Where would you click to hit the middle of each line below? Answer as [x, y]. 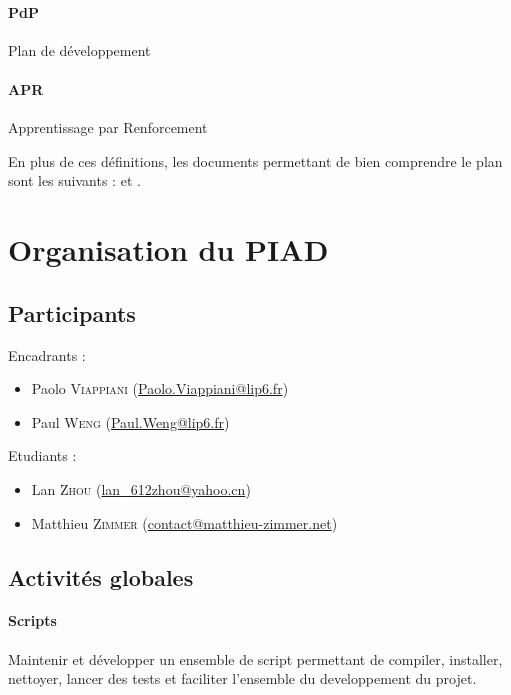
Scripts [32, 620]
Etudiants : [42, 455]
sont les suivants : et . [74, 180]
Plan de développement [79, 49]
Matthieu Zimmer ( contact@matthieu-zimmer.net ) [184, 522]
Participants [72, 312]
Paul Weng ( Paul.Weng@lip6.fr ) [130, 421]
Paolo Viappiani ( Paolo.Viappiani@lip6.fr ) [160, 388]
